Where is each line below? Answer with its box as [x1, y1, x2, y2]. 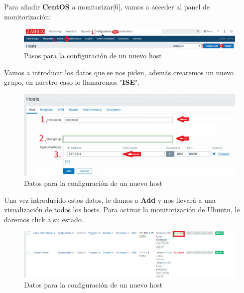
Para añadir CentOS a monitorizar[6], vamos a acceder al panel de [4, 1, 210, 11]
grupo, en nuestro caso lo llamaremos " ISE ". [4, 77, 140, 87]
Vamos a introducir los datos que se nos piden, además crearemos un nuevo [4, 67, 234, 77]
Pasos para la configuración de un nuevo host [24, 50, 162, 60]
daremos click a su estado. [4, 214, 84, 224]
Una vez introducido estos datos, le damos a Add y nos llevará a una [4, 194, 216, 205]
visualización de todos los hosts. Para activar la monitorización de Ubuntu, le [4, 204, 240, 215]
